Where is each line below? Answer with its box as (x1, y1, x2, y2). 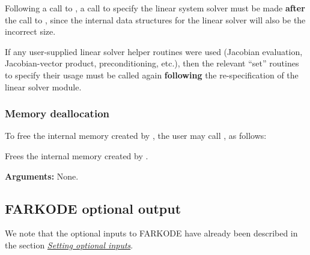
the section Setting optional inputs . (5, 238, 133, 251)
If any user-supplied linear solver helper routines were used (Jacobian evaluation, (5, 45, 303, 57)
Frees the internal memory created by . (5, 149, 148, 162)
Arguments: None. (5, 169, 79, 182)
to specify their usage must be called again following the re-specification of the (5, 68, 299, 81)
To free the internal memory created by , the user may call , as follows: (5, 129, 267, 142)
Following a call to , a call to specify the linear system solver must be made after (5, 2, 305, 14)
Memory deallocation (5, 106, 109, 121)
